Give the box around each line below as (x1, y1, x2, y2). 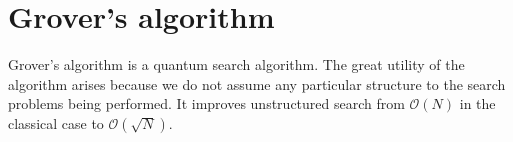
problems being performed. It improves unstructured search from (8, 93, 405, 114)
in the (459, 93, 496, 114)
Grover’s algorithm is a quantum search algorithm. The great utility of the (8, 54, 465, 75)
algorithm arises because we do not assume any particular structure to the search (8, 73, 506, 94)
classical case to (8, 112, 104, 133)
